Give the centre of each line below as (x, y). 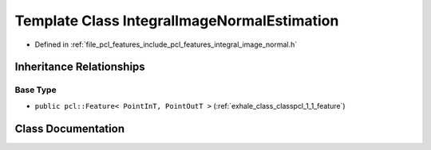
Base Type (36, 90)
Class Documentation (70, 128)
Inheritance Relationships (80, 67)
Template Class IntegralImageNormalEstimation (177, 21)
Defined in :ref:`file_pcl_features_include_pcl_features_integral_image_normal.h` (166, 44)
